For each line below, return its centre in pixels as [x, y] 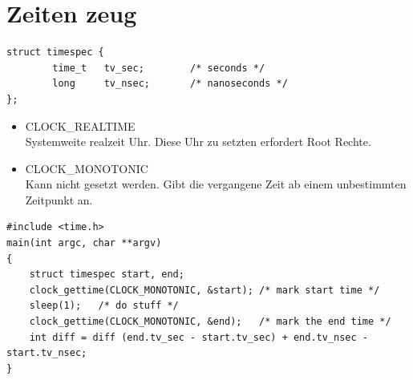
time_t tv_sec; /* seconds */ [159, 68]
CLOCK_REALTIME [80, 125]
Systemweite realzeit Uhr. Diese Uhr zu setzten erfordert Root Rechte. [198, 141]
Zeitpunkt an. [59, 199]
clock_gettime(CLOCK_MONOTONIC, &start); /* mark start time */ [204, 290]
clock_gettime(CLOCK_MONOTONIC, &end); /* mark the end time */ [210, 322]
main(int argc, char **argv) [84, 243]
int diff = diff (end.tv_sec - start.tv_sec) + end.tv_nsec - [199, 337]
